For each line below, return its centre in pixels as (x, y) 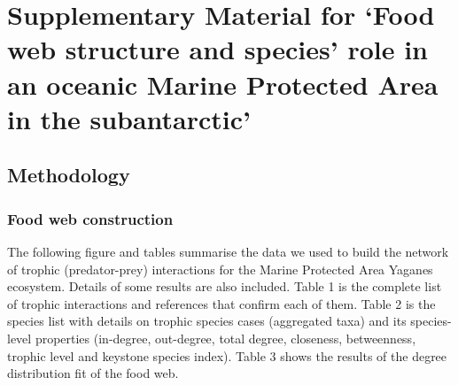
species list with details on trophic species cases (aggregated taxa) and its (207, 321)
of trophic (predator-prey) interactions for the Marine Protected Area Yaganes (220, 269)
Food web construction (90, 218)
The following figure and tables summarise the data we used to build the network (228, 251)
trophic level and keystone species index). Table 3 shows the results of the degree (227, 355)
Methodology (69, 175)
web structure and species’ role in (217, 49)
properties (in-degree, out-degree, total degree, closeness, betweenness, (225, 338)
